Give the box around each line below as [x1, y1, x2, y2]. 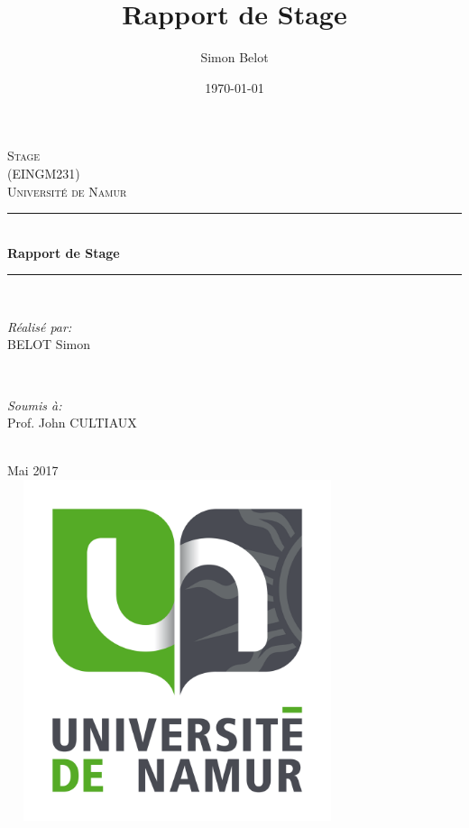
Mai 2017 [7, 461, 59, 480]
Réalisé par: [7, 317, 72, 336]
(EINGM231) [7, 163, 80, 182]
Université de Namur [7, 181, 127, 200]
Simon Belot [200, 48, 269, 67]
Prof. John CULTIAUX [7, 413, 137, 432]
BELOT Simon [7, 335, 90, 354]
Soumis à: [7, 395, 62, 414]
